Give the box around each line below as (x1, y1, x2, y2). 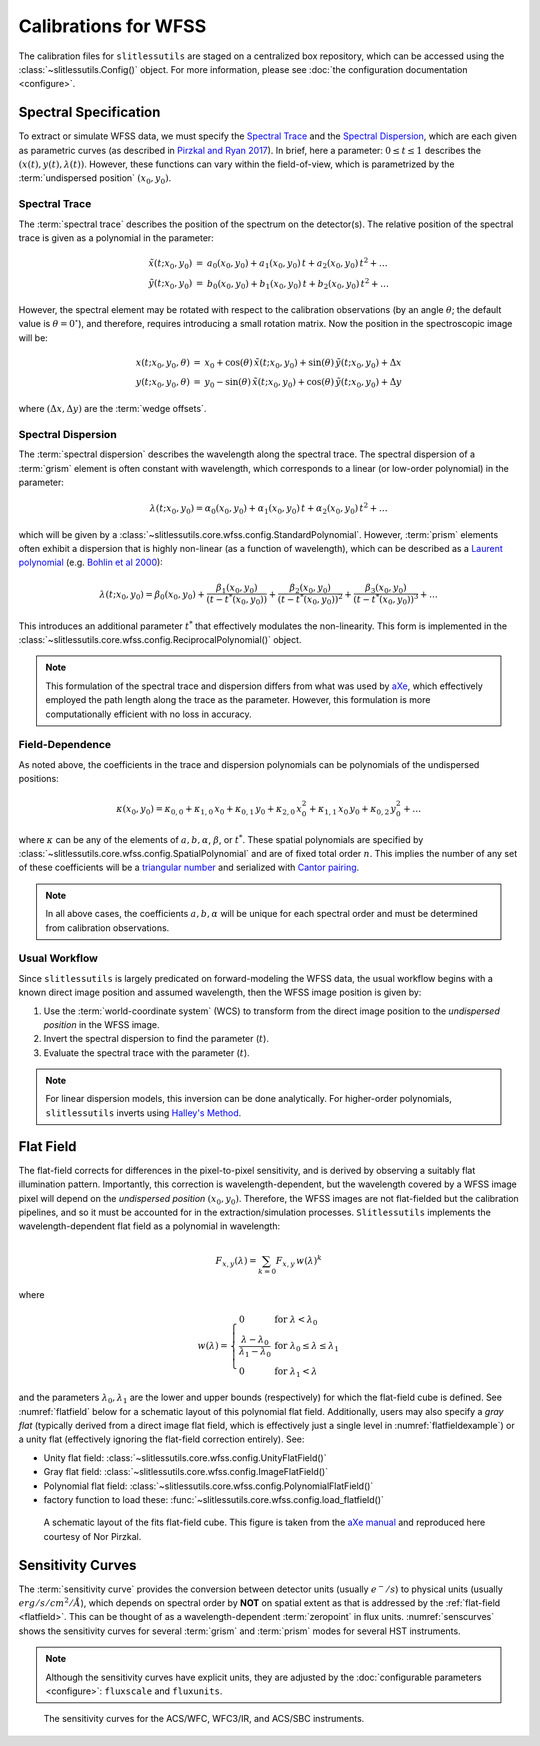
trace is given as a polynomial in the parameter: (18, 231, 214, 244)
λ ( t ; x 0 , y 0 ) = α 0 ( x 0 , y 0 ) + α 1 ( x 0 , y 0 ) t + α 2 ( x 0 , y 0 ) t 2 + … (149, 501, 389, 516)
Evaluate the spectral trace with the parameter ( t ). (43, 1046, 250, 1059)
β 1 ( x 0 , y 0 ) (215, 581, 258, 595)
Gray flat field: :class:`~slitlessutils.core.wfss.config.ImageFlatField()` (43, 1466, 329, 1478)
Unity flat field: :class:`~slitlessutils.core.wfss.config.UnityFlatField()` (43, 1451, 327, 1464)
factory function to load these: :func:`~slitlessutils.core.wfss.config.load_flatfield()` (43, 1493, 385, 1505)
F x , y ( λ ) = (215, 1255, 257, 1269)
